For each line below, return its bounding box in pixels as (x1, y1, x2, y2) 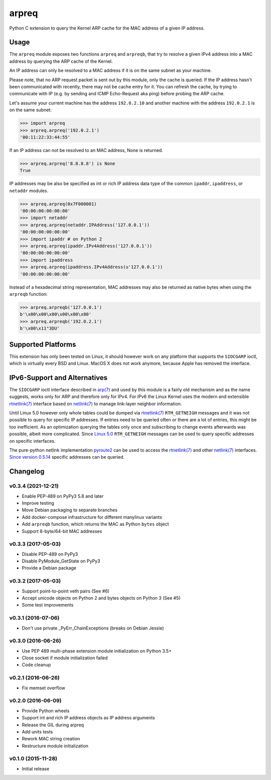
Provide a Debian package (22, 565, 76, 571)
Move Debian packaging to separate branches (22, 507, 118, 513)
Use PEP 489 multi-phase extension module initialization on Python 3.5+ (22, 648, 172, 654)
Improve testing (22, 500, 55, 506)
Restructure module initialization (22, 742, 89, 749)
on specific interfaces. (9, 438, 56, 444)
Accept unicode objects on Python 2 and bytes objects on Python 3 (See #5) (22, 595, 181, 601)
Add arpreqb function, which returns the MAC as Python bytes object (22, 521, 169, 527)
